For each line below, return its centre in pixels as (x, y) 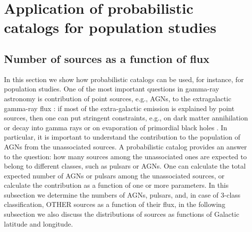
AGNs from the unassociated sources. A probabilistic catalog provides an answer (126, 146)
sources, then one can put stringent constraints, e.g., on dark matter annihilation (126, 118)
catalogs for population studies (110, 27)
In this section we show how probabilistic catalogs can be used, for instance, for (124, 79)
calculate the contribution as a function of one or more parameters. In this (116, 185)
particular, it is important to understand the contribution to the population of (122, 137)
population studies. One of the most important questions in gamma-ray (112, 89)
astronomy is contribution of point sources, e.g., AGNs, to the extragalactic (118, 98)
